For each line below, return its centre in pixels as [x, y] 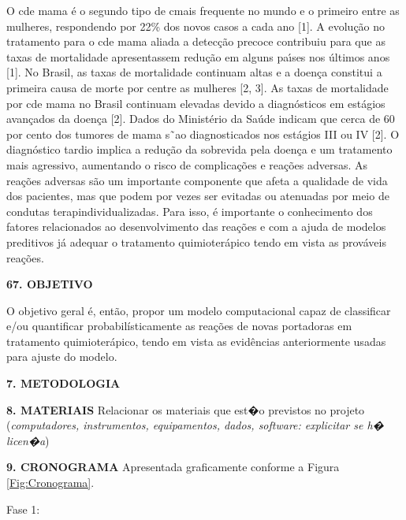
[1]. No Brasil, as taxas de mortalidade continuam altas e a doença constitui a [194, 72]
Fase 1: [23, 509]
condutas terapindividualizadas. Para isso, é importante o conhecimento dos [190, 211]
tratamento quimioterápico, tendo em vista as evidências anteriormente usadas [196, 341]
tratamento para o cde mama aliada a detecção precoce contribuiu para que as [196, 41]
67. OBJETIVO [50, 284]
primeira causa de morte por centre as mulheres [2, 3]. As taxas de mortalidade [197, 87]
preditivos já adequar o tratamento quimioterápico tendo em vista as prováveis [196, 241]
